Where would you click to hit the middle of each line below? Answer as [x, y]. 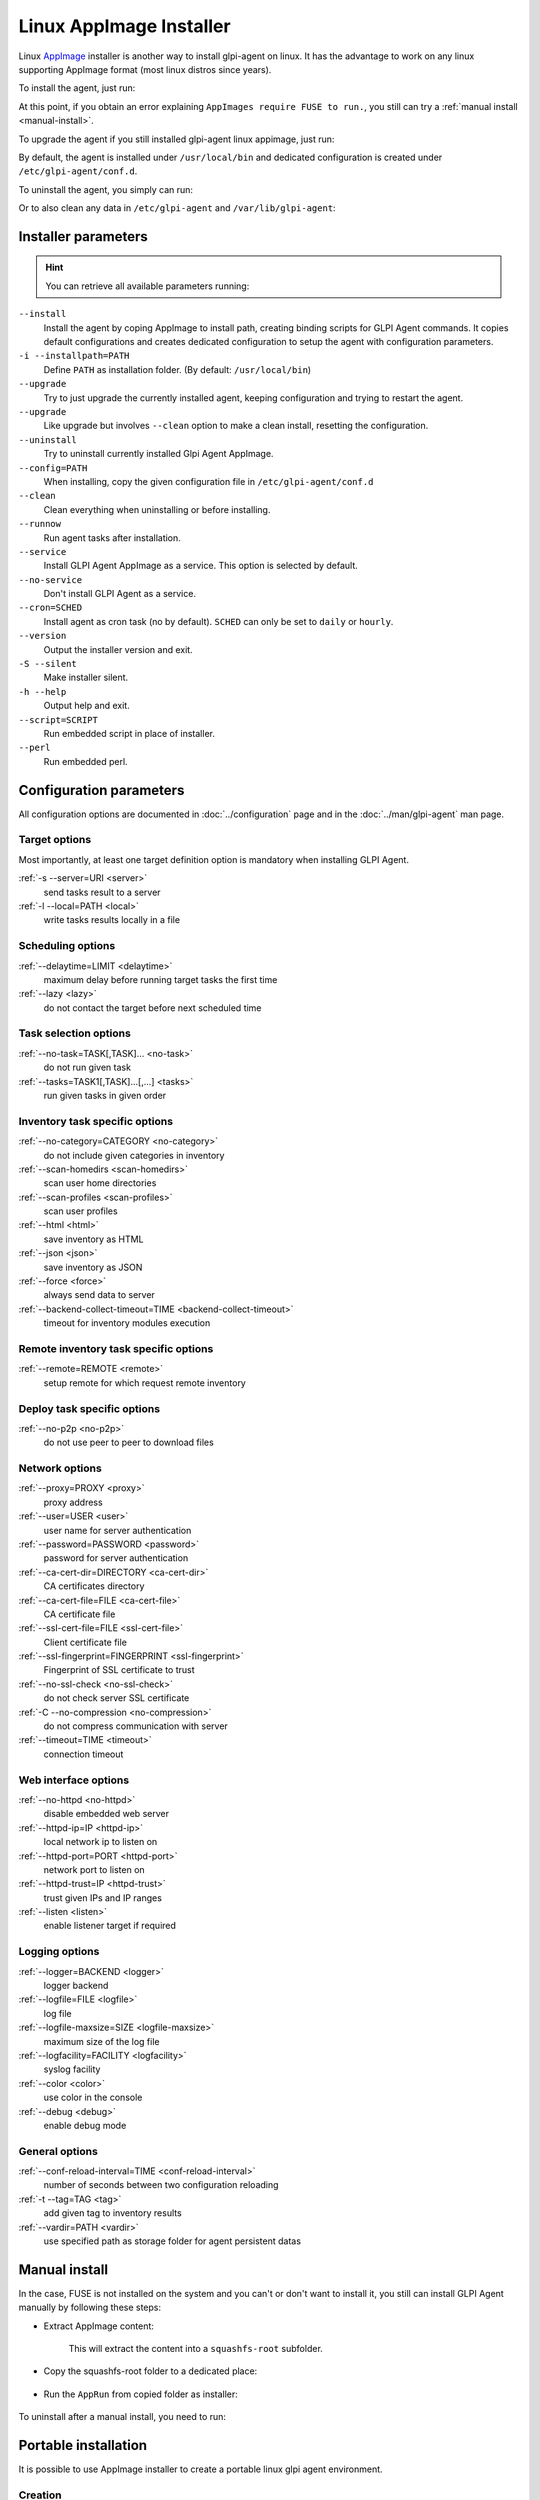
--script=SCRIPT [58, 719]
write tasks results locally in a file [111, 920]
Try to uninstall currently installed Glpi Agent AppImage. [158, 454]
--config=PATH [53, 468]
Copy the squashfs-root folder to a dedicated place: [150, 2371]
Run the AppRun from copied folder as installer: [141, 2394]
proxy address [73, 1502]
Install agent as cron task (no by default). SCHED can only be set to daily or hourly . [218, 621]
